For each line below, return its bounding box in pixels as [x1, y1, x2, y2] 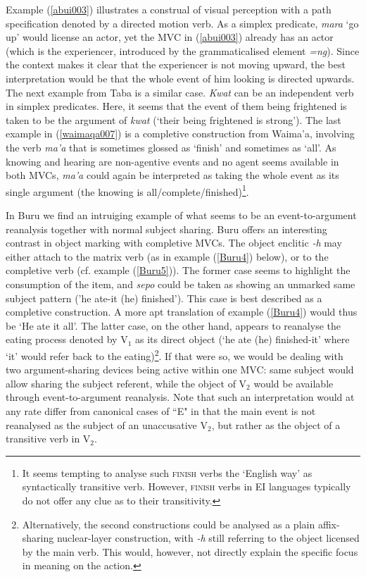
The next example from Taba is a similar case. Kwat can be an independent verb [6, 85, 354, 99]
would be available [253, 376, 334, 390]
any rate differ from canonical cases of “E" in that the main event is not [6, 403, 316, 418]
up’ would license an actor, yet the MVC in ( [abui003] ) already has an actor [6, 30, 334, 44]
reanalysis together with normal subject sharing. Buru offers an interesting [6, 221, 327, 236]
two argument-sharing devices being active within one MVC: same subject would [6, 362, 354, 377]
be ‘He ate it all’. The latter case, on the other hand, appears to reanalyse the [6, 318, 341, 333]
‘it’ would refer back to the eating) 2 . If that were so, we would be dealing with [6, 346, 343, 363]
